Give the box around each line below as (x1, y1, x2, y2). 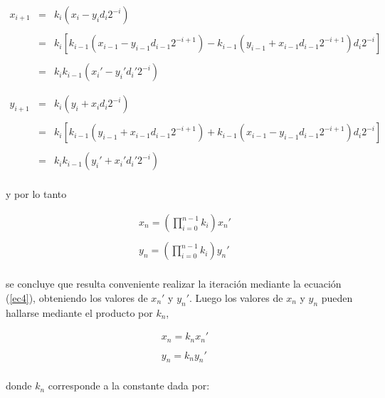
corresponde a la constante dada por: (48, 378, 210, 393)
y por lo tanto (6, 187, 67, 201)
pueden (321, 290, 353, 305)
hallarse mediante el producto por (6, 305, 153, 320)
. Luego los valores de (189, 290, 283, 305)
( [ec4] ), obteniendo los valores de (6, 290, 148, 305)
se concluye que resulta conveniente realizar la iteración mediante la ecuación (6, 276, 342, 291)
